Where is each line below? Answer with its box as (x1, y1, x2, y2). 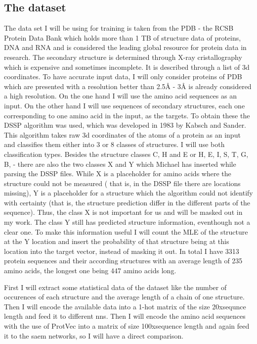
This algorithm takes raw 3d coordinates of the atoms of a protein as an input (4, 129, 241, 140)
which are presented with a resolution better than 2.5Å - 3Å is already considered (4, 81, 252, 91)
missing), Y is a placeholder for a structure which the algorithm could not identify (4, 188, 253, 198)
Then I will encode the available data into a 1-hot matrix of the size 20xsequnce (4, 301, 246, 311)
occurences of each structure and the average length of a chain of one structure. (4, 292, 245, 302)
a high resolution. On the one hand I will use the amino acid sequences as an (4, 91, 237, 101)
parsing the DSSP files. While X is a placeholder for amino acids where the (4, 168, 231, 179)
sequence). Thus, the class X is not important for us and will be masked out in (4, 207, 243, 217)
